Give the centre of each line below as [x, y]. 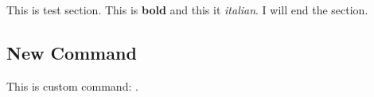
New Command [72, 52]
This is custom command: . [72, 85]
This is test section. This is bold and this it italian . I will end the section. [187, 10]
